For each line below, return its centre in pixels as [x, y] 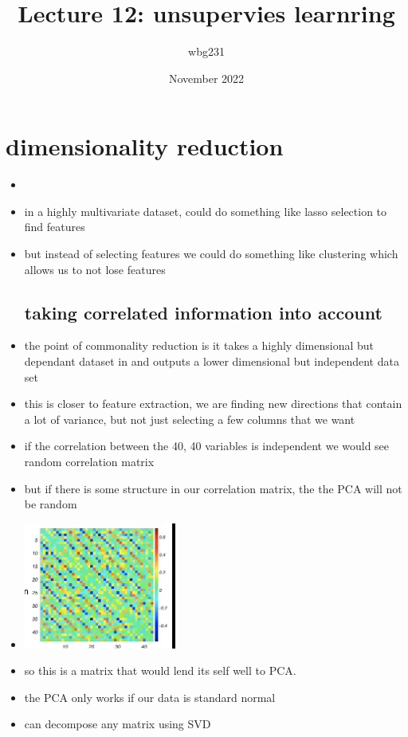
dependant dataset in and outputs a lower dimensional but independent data [212, 361]
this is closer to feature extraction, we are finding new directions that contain [213, 404]
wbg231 [206, 51]
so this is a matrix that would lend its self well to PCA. [160, 670]
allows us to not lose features [95, 269]
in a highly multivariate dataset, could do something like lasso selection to [206, 211]
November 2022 [206, 78]
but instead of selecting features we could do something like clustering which [211, 254]
